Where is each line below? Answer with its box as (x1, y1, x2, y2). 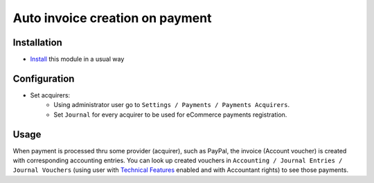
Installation (12, 37, 62, 48)
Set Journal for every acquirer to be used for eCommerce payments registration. (53, 110, 287, 119)
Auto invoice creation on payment (12, 10, 212, 26)
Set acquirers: (30, 90, 71, 99)
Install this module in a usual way (30, 55, 125, 64)
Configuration (12, 73, 75, 84)
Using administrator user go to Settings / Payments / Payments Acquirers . (53, 101, 290, 109)
